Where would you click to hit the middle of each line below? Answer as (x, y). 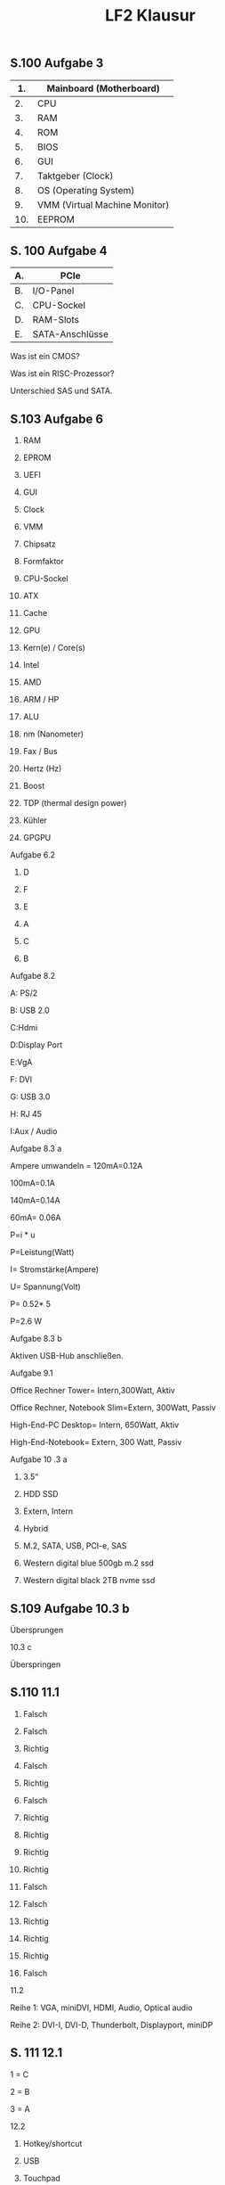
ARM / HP (41, 700)
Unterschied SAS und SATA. (61, 391)
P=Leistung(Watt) (42, 1253)
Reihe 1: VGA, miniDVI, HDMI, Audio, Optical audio (101, 2008)
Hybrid (36, 1529)
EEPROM (56, 219)
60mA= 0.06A (36, 1218)
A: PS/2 (24, 993)
